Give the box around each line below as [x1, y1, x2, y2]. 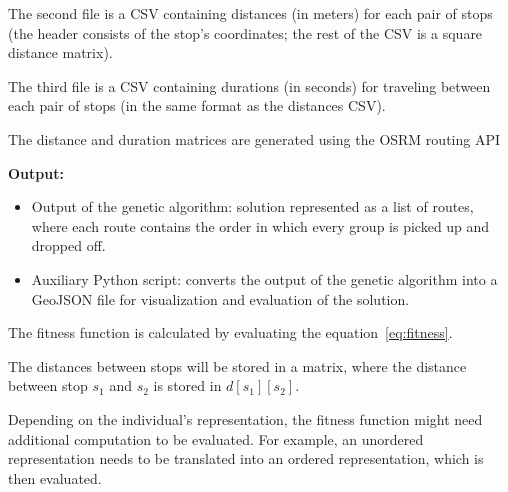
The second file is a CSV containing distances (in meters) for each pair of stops [8, 3, 493, 23]
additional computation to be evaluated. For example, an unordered [8, 428, 424, 449]
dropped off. [31, 235, 106, 256]
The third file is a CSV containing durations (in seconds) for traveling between [8, 75, 491, 96]
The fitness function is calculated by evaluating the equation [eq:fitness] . [8, 322, 453, 343]
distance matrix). [8, 42, 113, 63]
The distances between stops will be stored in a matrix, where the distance [8, 355, 467, 376]
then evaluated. [8, 467, 102, 488]
